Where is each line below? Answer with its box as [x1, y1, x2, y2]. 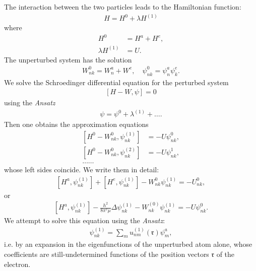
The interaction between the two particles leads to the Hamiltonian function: [4, 2, 241, 12]
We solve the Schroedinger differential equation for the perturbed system [4, 77, 229, 87]
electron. [4, 258, 31, 269]
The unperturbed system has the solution [4, 54, 132, 64]
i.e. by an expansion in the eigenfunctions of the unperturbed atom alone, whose [4, 239, 252, 249]
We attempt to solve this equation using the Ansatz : [4, 215, 165, 226]
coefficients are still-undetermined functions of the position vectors [4, 249, 209, 259]
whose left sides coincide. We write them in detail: [4, 164, 159, 174]
